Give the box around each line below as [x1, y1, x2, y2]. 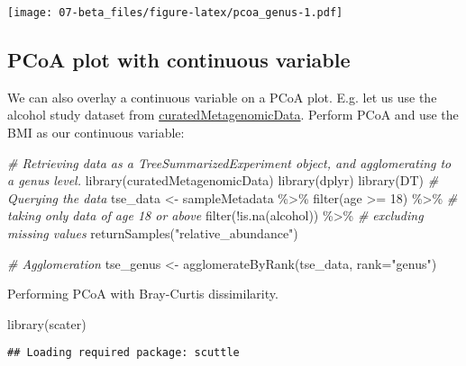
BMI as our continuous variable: [7, 123, 185, 142]
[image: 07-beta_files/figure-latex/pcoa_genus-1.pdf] [7, 6, 343, 19]
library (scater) [7, 314, 87, 333]
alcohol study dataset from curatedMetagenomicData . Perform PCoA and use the [7, 105, 459, 124]
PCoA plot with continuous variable [7, 46, 351, 74]
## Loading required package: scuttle [7, 346, 240, 360]
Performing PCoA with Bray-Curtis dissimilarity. [7, 284, 279, 303]
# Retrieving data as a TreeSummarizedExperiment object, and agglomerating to [7, 153, 452, 172]
